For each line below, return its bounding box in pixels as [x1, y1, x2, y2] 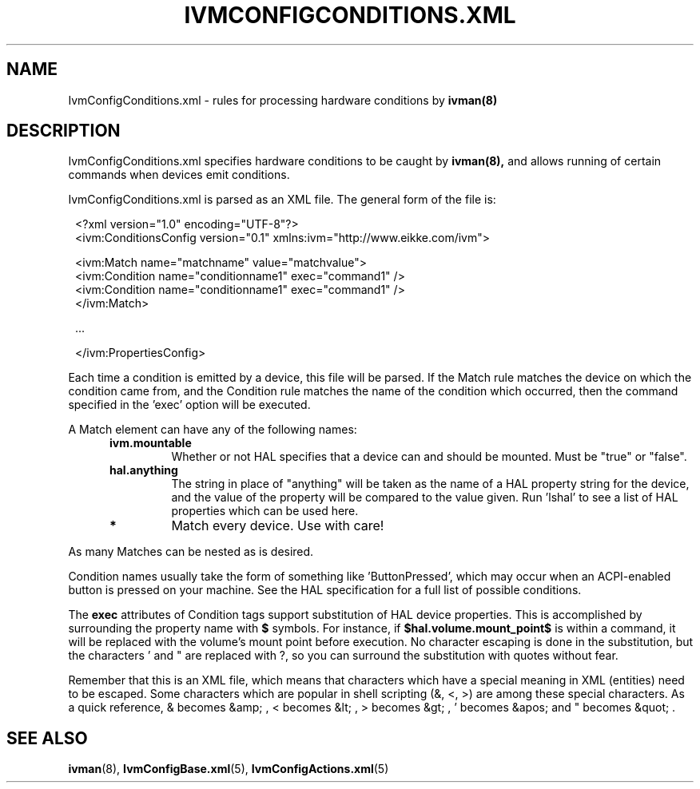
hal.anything [109, 463, 178, 478]
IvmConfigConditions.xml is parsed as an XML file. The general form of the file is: [68, 192, 496, 207]
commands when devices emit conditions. [68, 168, 290, 182]
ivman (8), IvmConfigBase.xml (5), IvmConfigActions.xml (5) [68, 762, 389, 776]
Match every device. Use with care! [171, 517, 384, 534]
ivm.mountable [109, 436, 192, 450]
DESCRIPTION [6, 121, 121, 141]
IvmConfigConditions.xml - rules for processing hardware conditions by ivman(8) [68, 93, 498, 107]
